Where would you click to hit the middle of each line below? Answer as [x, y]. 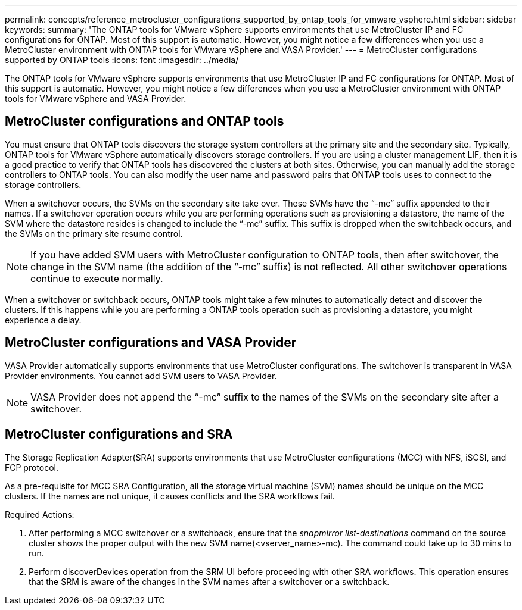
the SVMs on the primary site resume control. [94, 233]
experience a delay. [43, 320]
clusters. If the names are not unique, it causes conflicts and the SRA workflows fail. [170, 496]
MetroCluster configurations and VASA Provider [151, 343]
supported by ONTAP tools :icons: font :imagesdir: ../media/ [122, 60]
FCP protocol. [32, 467]
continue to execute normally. [97, 278]
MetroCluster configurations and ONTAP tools [145, 121]
